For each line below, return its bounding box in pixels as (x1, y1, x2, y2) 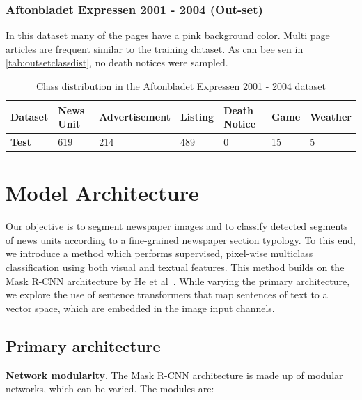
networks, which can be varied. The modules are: (6, 381, 214, 396)
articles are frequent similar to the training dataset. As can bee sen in (6, 41, 304, 56)
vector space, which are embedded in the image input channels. (6, 300, 275, 315)
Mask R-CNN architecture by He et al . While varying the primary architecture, (6, 273, 350, 288)
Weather (310, 109, 352, 124)
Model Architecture (6, 178, 199, 207)
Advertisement (99, 109, 171, 124)
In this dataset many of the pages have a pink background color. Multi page (6, 28, 330, 43)
